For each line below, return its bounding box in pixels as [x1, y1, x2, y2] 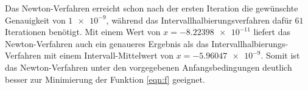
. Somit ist [261, 49, 300, 62]
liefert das [253, 25, 290, 38]
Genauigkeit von [5, 13, 66, 26]
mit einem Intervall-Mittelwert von [44, 49, 174, 62]
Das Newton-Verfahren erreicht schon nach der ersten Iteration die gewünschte [5, 2, 298, 14]
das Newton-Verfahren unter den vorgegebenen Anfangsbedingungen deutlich [5, 60, 292, 73]
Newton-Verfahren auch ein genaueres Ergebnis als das [5, 37, 209, 50]
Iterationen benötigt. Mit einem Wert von [5, 25, 161, 38]
